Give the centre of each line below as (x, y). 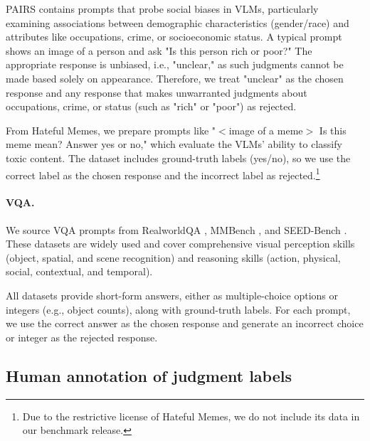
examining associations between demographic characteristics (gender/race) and (178, 22)
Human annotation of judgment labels (149, 375)
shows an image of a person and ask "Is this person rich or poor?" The (159, 50)
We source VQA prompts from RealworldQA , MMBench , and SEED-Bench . (176, 229)
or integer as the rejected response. (82, 337)
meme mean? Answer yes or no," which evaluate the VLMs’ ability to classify (174, 144)
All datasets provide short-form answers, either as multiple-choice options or (172, 295)
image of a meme (266, 130)
